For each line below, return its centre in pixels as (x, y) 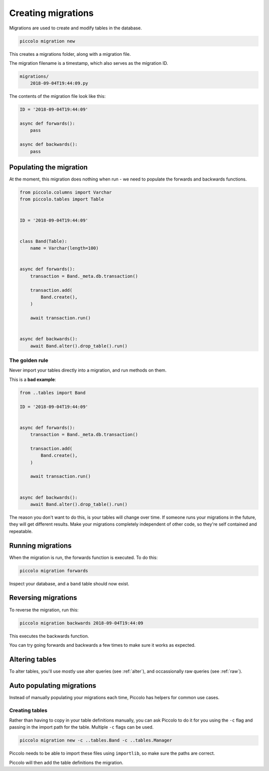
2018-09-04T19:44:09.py (59, 83)
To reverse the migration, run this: (44, 610)
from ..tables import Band (53, 392)
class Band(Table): (43, 241)
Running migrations (40, 545)
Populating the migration (49, 167)
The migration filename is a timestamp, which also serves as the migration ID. (89, 63)
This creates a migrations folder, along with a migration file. (70, 54)
